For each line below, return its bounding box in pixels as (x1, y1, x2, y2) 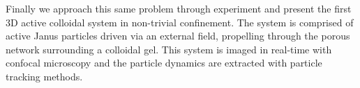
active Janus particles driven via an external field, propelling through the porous (6, 28, 350, 43)
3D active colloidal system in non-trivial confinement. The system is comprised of (6, 15, 354, 29)
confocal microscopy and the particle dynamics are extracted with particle (6, 55, 322, 70)
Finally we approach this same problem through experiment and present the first (6, 1, 352, 15)
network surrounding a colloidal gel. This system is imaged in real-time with (6, 42, 332, 56)
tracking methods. (6, 69, 83, 83)
